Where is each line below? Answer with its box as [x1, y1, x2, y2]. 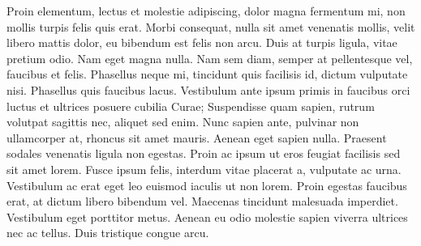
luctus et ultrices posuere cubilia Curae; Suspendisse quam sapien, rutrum [6, 97, 375, 114]
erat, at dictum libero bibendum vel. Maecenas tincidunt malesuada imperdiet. [6, 193, 398, 210]
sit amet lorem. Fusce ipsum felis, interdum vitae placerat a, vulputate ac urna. [6, 160, 402, 177]
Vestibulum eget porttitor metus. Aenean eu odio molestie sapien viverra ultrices [6, 208, 408, 225]
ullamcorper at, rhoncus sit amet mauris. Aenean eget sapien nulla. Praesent [6, 129, 387, 146]
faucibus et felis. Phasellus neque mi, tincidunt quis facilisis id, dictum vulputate [6, 66, 408, 83]
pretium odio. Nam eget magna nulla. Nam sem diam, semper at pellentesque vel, [6, 49, 413, 66]
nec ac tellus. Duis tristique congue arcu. [6, 224, 209, 241]
